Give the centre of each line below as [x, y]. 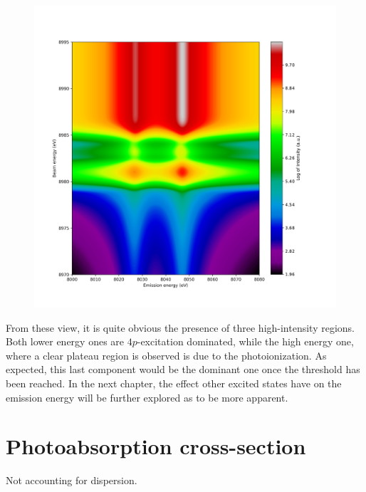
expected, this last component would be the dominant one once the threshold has [183, 369]
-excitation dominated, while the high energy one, [245, 341]
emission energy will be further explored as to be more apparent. [147, 397]
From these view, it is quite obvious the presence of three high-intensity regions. [181, 327]
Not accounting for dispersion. [72, 480]
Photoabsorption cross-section [156, 446]
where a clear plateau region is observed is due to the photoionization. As [166, 355]
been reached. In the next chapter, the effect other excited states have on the [174, 383]
